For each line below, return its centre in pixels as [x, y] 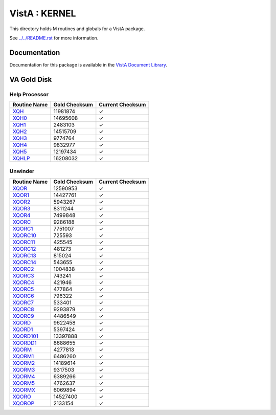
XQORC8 [23, 309]
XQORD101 [25, 336]
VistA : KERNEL [43, 13]
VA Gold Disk [31, 79]
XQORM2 [24, 363]
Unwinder [22, 171]
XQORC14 [25, 262]
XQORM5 [24, 383]
